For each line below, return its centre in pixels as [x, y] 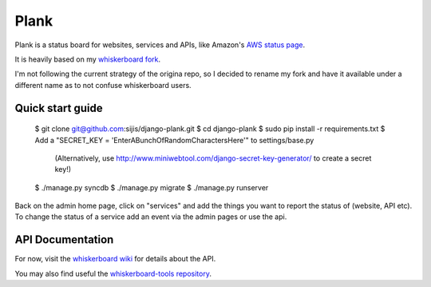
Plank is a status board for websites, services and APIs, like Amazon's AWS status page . [160, 45]
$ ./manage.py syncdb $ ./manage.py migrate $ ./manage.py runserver [152, 187]
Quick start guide [59, 108]
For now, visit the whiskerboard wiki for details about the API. [115, 259]
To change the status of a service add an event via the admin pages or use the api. [151, 217]
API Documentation [64, 240]
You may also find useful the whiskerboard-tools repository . [113, 273]
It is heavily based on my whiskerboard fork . [88, 59]
